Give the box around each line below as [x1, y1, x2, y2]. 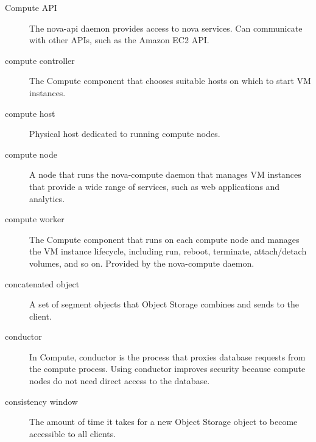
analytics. [29, 192, 65, 205]
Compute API [5, 1, 57, 13]
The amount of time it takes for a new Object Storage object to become [29, 415, 298, 428]
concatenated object [5, 277, 80, 290]
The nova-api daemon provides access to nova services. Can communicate [29, 21, 303, 34]
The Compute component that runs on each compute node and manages [29, 233, 300, 245]
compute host [5, 107, 55, 119]
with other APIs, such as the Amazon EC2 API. [29, 33, 209, 46]
